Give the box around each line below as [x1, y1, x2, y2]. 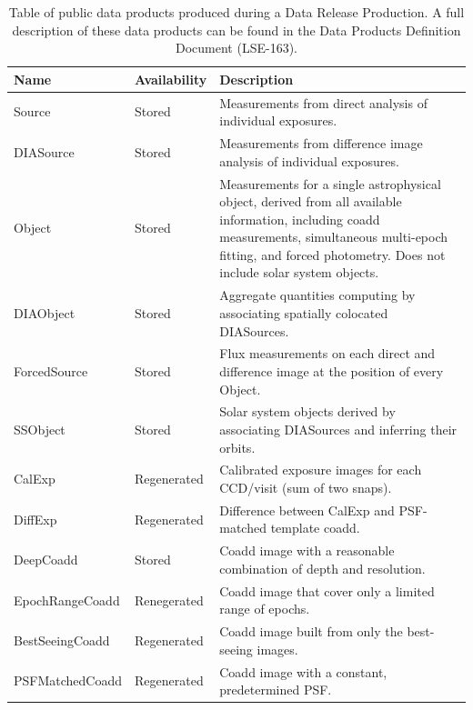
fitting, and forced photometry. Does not [219, 245, 446, 264]
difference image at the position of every [219, 361, 444, 380]
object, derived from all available [219, 192, 402, 211]
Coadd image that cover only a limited [219, 581, 435, 600]
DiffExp [14, 509, 57, 528]
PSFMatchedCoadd [14, 671, 123, 690]
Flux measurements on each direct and [219, 344, 436, 363]
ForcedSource [14, 361, 88, 380]
